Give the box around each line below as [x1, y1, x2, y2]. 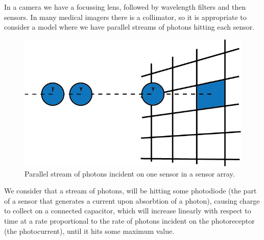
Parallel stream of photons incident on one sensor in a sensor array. [25, 168, 235, 179]
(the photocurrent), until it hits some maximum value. [4, 225, 175, 236]
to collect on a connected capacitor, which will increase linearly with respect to [4, 205, 251, 216]
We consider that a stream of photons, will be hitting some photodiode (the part [4, 185, 257, 196]
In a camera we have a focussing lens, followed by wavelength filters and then [4, 2, 246, 12]
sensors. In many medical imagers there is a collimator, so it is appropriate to [4, 11, 247, 22]
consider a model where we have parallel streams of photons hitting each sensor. [4, 21, 255, 32]
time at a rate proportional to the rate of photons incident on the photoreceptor [4, 215, 255, 226]
